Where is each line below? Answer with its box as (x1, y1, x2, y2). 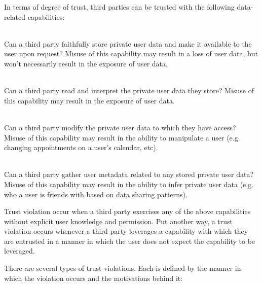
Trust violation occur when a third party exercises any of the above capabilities (4, 206, 251, 217)
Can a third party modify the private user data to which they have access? (4, 122, 236, 132)
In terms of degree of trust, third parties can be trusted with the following (4, 2, 235, 12)
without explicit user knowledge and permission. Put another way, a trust (4, 216, 233, 226)
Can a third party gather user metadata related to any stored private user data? (4, 169, 254, 180)
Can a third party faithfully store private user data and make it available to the (4, 38, 252, 49)
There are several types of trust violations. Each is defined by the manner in (4, 263, 241, 273)
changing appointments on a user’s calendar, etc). (4, 142, 158, 153)
